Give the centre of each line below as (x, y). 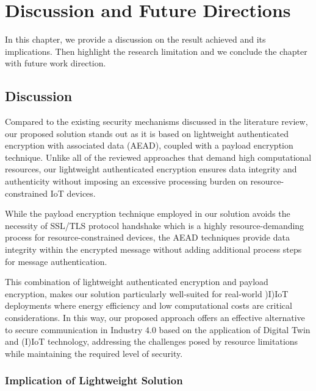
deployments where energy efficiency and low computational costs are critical (149, 305)
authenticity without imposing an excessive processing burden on (126, 181)
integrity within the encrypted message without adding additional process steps (153, 249)
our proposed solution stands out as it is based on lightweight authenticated (147, 133)
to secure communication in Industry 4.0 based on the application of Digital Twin (158, 329)
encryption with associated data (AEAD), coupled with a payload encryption (149, 145)
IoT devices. (73, 193)
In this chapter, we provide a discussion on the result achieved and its (135, 39)
